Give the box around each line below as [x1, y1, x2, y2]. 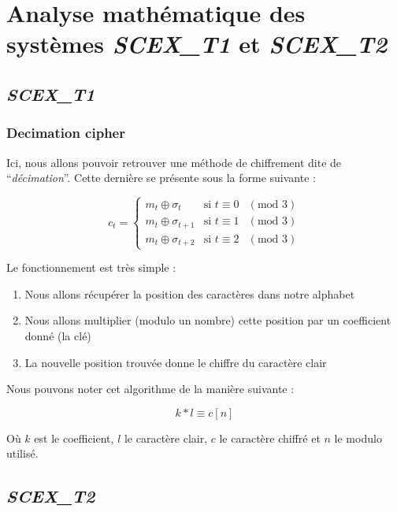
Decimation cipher [6, 123, 125, 143]
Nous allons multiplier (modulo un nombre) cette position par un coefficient [24, 312, 391, 328]
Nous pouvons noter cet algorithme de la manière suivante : [6, 380, 295, 397]
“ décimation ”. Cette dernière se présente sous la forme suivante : [6, 169, 316, 186]
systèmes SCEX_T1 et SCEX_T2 [6, 28, 388, 61]
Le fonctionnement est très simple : [6, 259, 176, 276]
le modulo [334, 429, 382, 446]
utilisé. [6, 445, 39, 462]
